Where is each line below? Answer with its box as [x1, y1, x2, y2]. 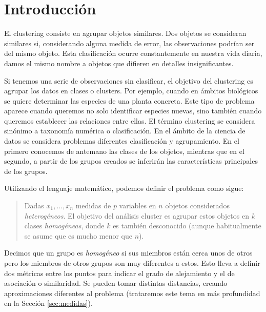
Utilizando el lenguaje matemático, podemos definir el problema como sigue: [4, 183, 244, 193]
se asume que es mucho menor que [24, 230, 133, 241]
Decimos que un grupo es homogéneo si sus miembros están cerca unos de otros [4, 247, 253, 258]
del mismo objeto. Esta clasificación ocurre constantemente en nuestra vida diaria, [4, 48, 262, 59]
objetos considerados [165, 200, 230, 211]
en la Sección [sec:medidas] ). [4, 298, 93, 308]
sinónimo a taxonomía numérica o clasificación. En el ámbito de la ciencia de [4, 125, 245, 136]
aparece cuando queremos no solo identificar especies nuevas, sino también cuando [4, 105, 262, 116]
